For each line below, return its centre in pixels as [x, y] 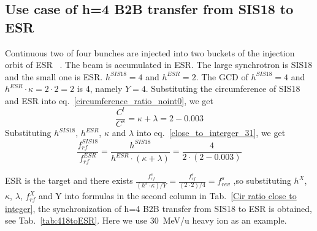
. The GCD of [222, 76]
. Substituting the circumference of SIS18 [223, 89]
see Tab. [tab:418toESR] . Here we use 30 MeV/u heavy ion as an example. [146, 220]
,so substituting [262, 180]
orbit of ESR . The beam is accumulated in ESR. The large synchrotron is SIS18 [159, 65]
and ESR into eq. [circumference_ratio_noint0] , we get [109, 100]
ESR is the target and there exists [69, 180]
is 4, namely [100, 89]
